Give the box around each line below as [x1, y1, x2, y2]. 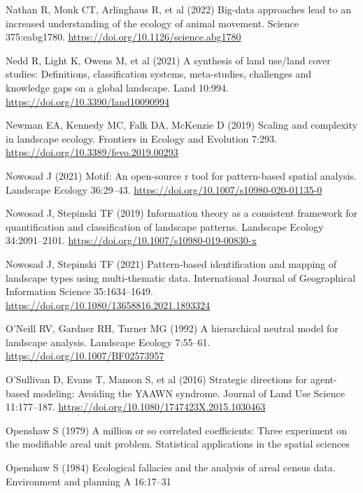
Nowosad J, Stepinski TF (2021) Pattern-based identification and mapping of [6, 256, 337, 271]
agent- [310, 372, 337, 387]
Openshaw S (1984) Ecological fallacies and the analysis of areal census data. [6, 460, 336, 475]
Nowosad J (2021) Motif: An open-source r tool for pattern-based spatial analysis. [6, 168, 357, 183]
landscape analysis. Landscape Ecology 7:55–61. [6, 334, 211, 349]
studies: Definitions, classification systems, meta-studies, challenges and [6, 66, 311, 81]
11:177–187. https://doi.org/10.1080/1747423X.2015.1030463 [6, 399, 266, 414]
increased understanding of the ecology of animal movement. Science [6, 15, 299, 30]
